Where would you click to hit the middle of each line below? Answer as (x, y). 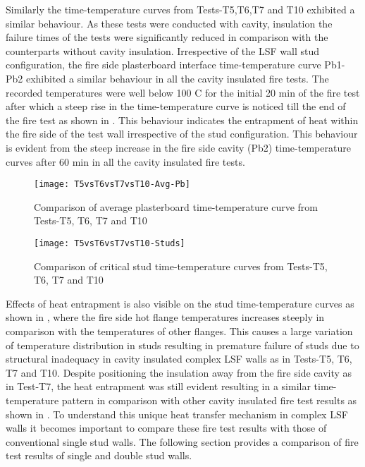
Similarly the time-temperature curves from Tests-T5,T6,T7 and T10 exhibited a (180, 9)
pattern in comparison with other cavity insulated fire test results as (209, 400)
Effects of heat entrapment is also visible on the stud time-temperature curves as (180, 303)
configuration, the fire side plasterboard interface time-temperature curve (163, 65)
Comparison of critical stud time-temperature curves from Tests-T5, (181, 266)
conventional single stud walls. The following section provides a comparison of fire (182, 441)
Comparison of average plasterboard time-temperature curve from (176, 206)
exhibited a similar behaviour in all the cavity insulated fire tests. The (177, 78)
